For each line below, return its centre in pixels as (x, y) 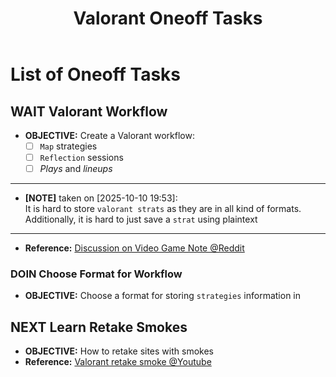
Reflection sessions (81, 158)
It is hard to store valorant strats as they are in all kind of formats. (163, 209)
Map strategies (68, 146)
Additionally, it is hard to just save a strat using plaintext (141, 219)
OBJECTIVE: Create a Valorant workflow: (109, 135)
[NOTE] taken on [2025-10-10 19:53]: (101, 198)
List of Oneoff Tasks (96, 74)
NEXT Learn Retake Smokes (99, 327)
